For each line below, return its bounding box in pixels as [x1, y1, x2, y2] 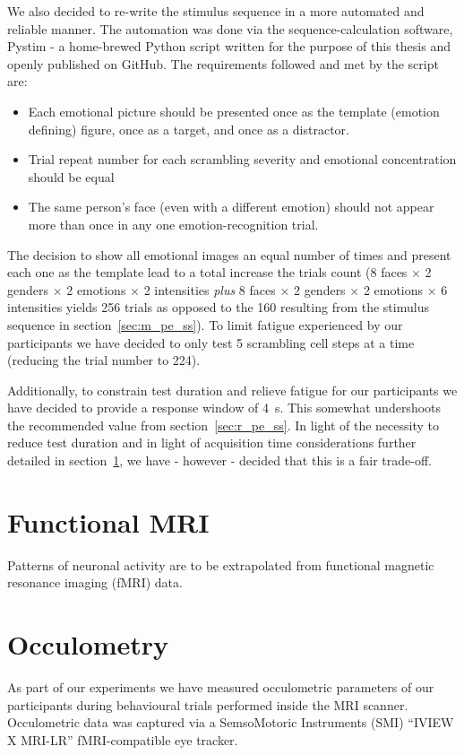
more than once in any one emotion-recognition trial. [28, 214, 319, 233]
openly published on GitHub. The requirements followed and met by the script [7, 54, 439, 73]
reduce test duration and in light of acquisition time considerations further [7, 433, 417, 452]
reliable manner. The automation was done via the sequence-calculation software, [7, 19, 453, 38]
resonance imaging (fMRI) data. [7, 573, 183, 592]
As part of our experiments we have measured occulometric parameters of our [7, 678, 434, 697]
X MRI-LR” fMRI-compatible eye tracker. [7, 730, 238, 749]
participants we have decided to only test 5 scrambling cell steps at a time [7, 333, 415, 351]
